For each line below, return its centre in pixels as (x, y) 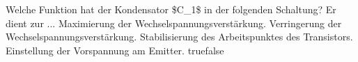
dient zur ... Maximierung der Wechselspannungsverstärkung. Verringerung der (174, 23)
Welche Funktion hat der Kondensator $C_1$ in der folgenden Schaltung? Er (171, 9)
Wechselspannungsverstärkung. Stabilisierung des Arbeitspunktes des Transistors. (179, 37)
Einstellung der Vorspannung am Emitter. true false (115, 50)
